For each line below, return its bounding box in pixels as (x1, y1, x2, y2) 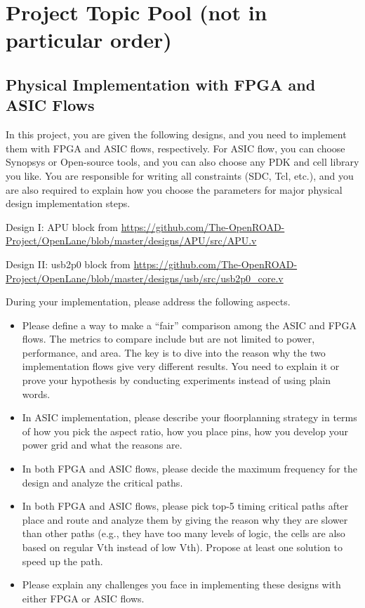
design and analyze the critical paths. (22, 475, 183, 489)
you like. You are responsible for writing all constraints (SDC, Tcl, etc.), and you (6, 168, 354, 183)
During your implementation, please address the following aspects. (6, 294, 291, 309)
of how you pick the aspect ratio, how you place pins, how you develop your (22, 423, 348, 438)
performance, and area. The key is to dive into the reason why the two (22, 345, 326, 359)
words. (22, 386, 51, 401)
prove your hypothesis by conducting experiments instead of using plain (22, 373, 331, 388)
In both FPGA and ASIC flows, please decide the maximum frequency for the (22, 461, 357, 476)
